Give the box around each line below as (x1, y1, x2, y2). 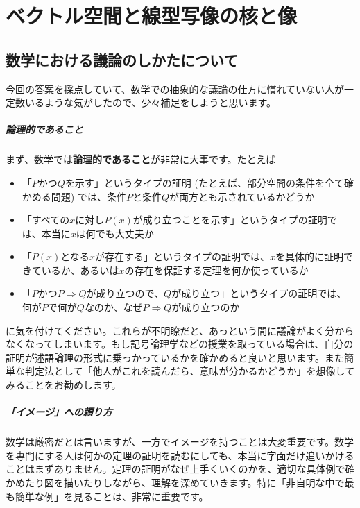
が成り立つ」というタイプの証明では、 (171, 286, 347, 300)
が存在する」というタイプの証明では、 (94, 249, 270, 264)
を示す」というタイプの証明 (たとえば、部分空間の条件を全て (65, 175, 344, 189)
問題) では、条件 (51, 189, 126, 203)
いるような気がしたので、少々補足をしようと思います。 (24, 95, 277, 110)
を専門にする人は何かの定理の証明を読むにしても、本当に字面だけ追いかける (6, 448, 354, 462)
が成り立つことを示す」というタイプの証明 (132, 212, 327, 227)
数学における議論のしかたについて (6, 49, 239, 70)
